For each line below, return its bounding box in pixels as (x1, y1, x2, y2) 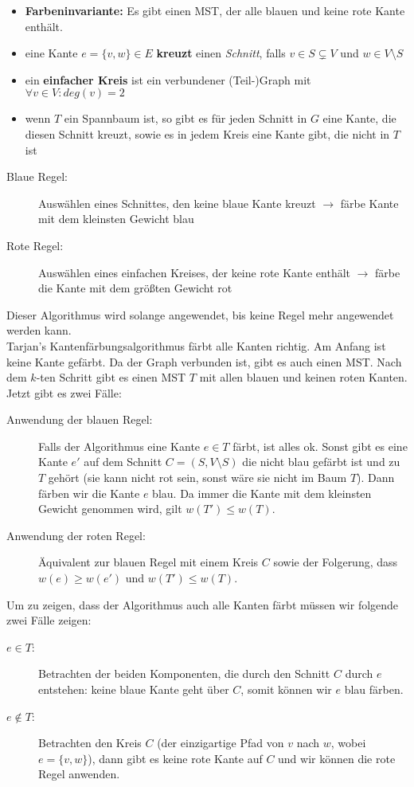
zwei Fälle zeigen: (6, 612, 92, 628)
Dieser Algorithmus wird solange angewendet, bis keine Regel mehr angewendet (6, 306, 394, 323)
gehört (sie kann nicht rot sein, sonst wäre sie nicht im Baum (48, 469, 347, 486)
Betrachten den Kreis (38, 734, 142, 751)
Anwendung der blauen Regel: (6, 411, 153, 428)
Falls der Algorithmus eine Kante (38, 437, 201, 454)
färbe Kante (340, 194, 399, 211)
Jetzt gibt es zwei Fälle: (6, 384, 122, 401)
